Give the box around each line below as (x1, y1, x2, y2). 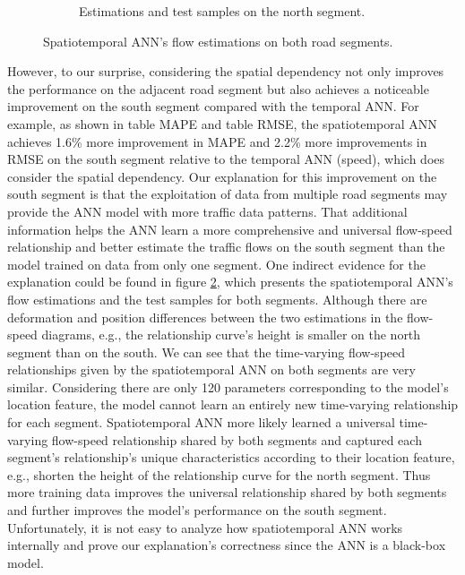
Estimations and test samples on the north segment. (79, 2, 366, 20)
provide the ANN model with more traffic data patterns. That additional (7, 202, 408, 220)
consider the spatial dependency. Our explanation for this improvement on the (7, 167, 437, 185)
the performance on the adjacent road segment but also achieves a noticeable (7, 79, 429, 98)
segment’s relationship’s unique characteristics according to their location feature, (7, 448, 455, 467)
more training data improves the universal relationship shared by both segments (7, 483, 447, 502)
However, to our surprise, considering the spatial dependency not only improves (7, 62, 444, 81)
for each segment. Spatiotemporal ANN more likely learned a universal (7, 413, 395, 432)
